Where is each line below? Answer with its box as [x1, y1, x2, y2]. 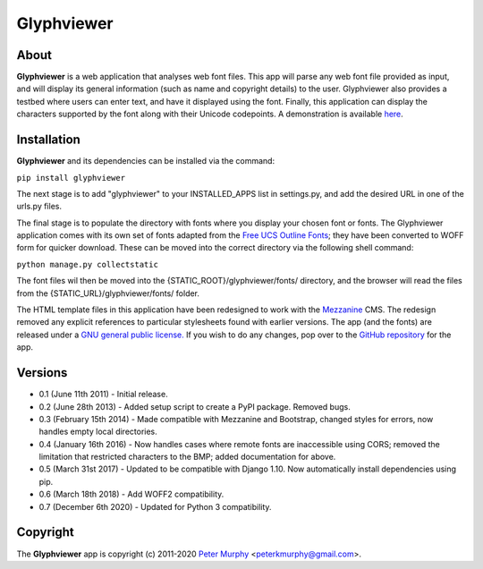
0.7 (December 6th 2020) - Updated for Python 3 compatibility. [38, 501, 272, 512]
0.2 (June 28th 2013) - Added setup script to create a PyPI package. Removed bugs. [38, 401, 351, 412]
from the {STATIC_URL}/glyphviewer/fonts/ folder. [16, 287, 200, 299]
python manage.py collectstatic [16, 259, 158, 269]
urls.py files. [16, 201, 63, 212]
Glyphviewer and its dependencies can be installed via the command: [16, 156, 275, 166]
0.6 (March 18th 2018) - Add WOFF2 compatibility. [38, 488, 225, 500]
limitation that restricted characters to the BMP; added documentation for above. [38, 452, 336, 463]
